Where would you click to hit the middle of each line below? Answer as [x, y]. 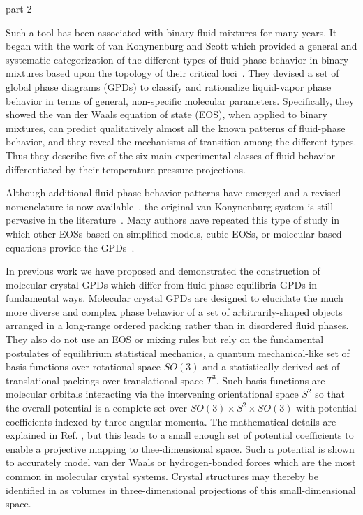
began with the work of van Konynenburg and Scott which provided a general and [181, 46]
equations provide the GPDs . [70, 247]
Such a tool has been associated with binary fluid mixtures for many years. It [171, 32]
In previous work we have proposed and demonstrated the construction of [163, 271]
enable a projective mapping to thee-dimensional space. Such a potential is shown [180, 448]
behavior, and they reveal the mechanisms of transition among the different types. [181, 142]
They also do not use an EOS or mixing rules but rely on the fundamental [165, 339]
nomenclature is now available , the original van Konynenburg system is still [170, 206]
